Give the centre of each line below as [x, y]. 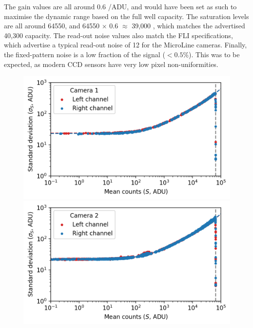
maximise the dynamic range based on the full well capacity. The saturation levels [126, 16]
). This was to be [214, 54]
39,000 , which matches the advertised [188, 26]
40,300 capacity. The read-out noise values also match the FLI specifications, [118, 35]
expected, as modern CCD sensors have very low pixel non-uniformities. [111, 64]
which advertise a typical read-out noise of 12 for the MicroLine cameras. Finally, [126, 45]
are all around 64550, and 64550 [52, 26]
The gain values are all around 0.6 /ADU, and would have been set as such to [120, 6]
